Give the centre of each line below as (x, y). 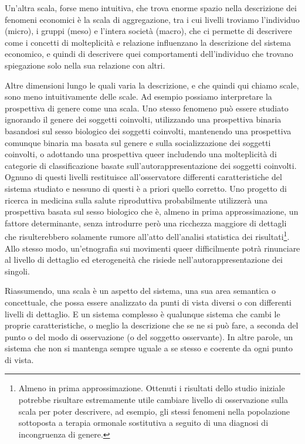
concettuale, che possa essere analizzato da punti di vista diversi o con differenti (148, 302)
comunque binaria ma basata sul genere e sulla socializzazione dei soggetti (138, 142)
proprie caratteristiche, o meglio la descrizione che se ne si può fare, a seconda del (152, 325)
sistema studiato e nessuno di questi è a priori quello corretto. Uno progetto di (146, 188)
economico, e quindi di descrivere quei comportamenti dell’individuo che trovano (149, 54)
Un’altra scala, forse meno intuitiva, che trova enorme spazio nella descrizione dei (151, 8)
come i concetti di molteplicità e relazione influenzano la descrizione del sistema (148, 42)
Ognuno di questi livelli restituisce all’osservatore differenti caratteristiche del (143, 177)
